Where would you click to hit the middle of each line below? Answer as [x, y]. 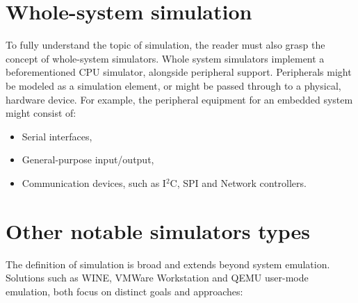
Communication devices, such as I [94, 182]
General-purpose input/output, [88, 159]
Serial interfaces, [57, 136]
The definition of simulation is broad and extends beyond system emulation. [168, 264]
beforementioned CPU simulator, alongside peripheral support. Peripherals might [179, 72]
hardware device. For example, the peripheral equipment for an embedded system [179, 99]
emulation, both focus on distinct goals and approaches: [124, 291]
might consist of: [41, 113]
